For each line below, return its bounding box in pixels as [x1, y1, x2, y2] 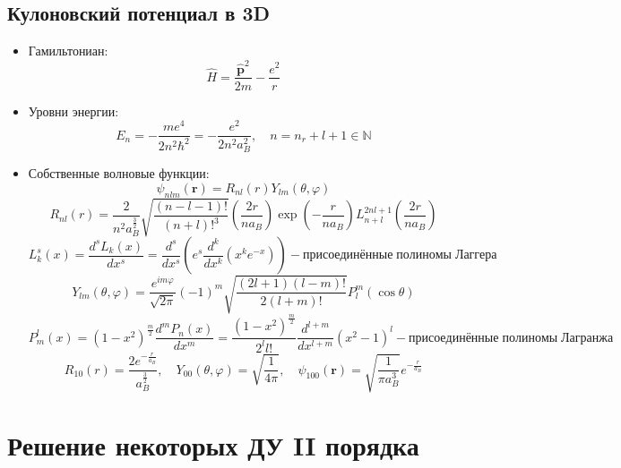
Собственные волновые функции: [28, 164, 210, 183]
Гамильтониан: [28, 41, 108, 60]
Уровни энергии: [28, 101, 119, 120]
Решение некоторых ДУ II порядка [7, 426, 419, 463]
